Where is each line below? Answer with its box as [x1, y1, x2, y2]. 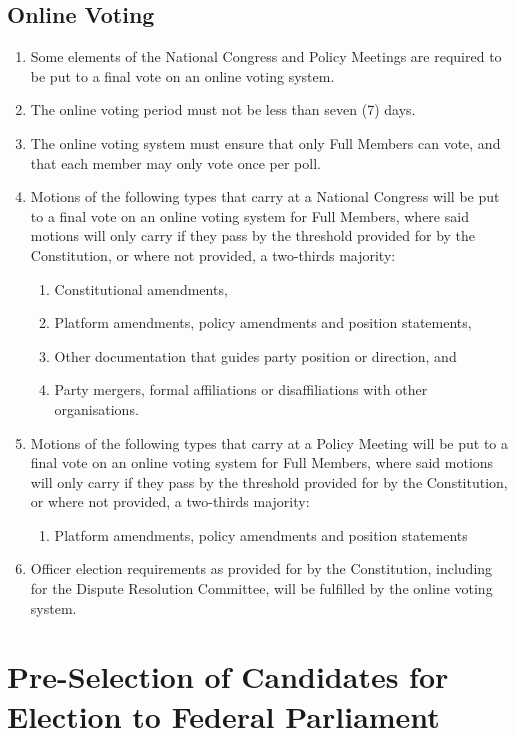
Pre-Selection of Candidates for [7, 656, 449, 697]
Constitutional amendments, [54, 278, 228, 299]
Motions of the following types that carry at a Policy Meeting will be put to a [30, 432, 509, 453]
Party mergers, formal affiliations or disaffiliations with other [54, 379, 428, 400]
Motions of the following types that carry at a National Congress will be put [30, 186, 500, 207]
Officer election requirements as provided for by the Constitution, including [30, 558, 493, 579]
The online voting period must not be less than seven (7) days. [30, 99, 416, 120]
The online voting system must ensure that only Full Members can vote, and [30, 132, 501, 153]
